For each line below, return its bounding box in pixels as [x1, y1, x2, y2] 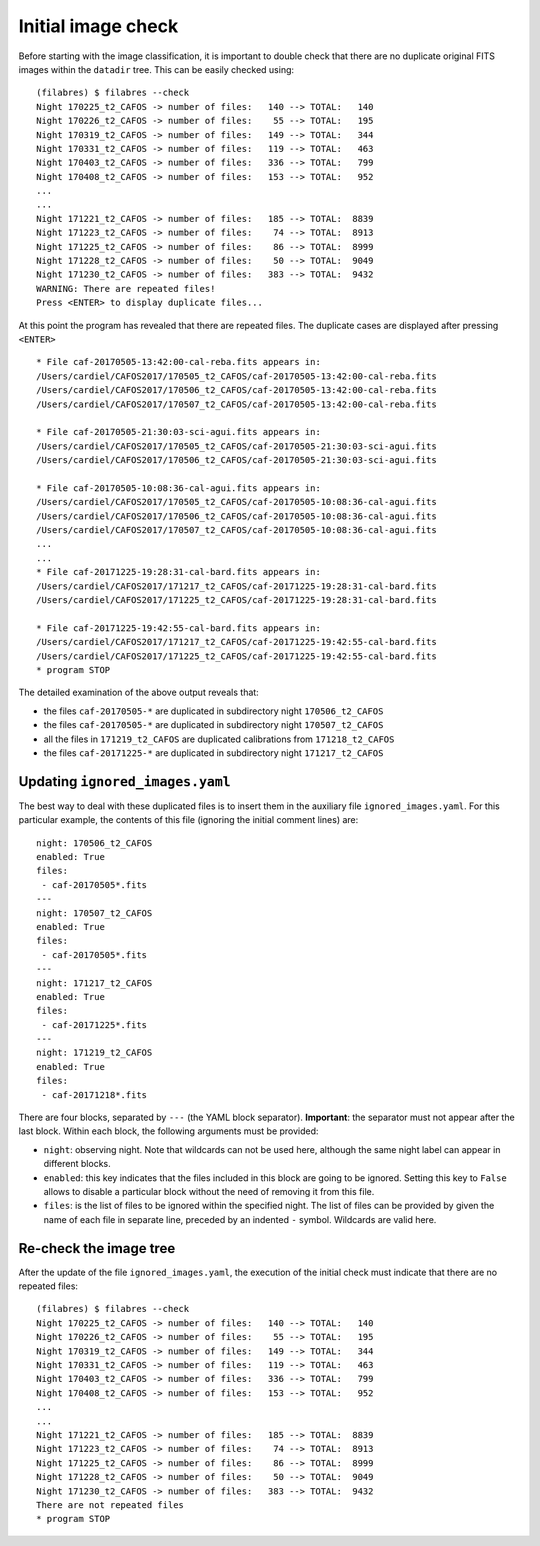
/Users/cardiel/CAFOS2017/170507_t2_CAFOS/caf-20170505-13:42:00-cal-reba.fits [36, 398, 437, 410]
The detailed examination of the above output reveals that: [18, 686, 259, 699]
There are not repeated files [36, 1499, 185, 1510]
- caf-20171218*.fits [41, 1089, 148, 1100]
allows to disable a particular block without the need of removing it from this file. [43, 1185, 375, 1197]
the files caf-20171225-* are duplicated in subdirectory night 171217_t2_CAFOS [43, 746, 384, 759]
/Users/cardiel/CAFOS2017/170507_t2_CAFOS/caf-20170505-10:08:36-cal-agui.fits [36, 525, 437, 536]
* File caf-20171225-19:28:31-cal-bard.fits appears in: [36, 566, 322, 578]
